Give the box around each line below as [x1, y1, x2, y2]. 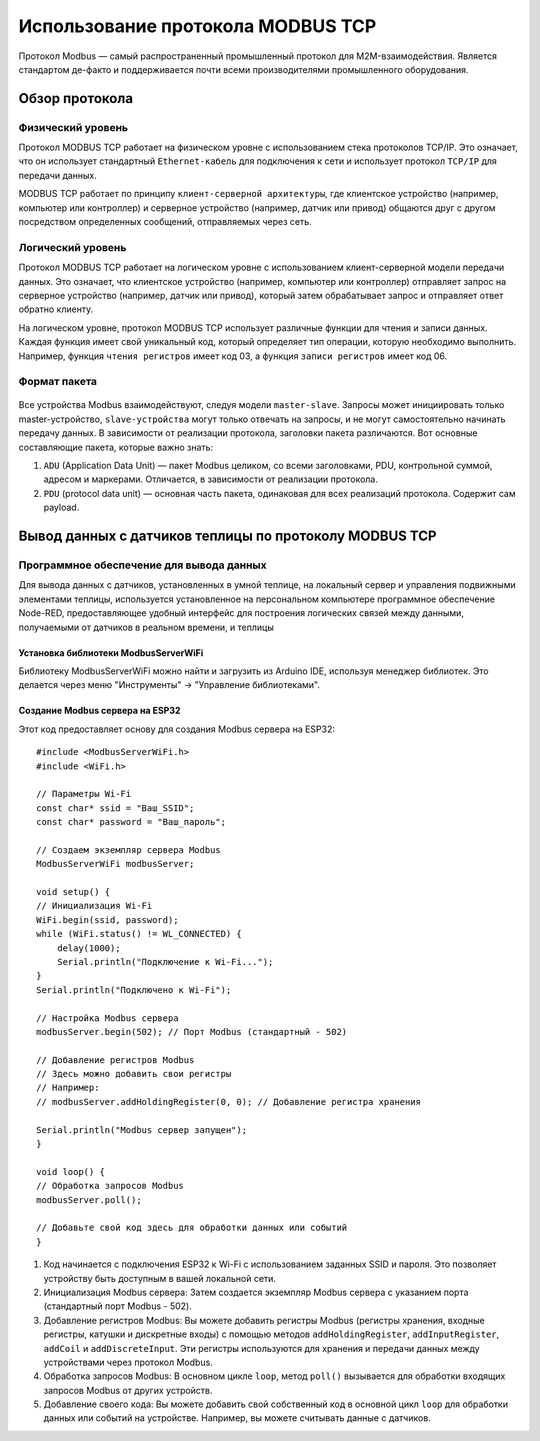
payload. [43, 501, 80, 514]
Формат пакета [18, 375, 98, 389]
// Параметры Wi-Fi [36, 788, 132, 800]
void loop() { [36, 1166, 105, 1177]
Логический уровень [18, 240, 127, 254]
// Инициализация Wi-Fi [36, 900, 153, 912]
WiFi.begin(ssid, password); [36, 914, 179, 925]
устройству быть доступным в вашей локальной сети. [43, 1272, 277, 1284]
